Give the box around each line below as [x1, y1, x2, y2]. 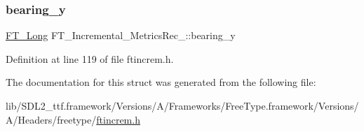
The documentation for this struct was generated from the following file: [6, 75, 316, 89]
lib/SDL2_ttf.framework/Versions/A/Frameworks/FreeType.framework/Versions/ [6, 98, 359, 112]
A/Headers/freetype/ [6, 112, 97, 126]
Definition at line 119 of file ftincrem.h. [6, 51, 174, 66]
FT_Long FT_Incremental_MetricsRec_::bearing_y [6, 28, 236, 43]
